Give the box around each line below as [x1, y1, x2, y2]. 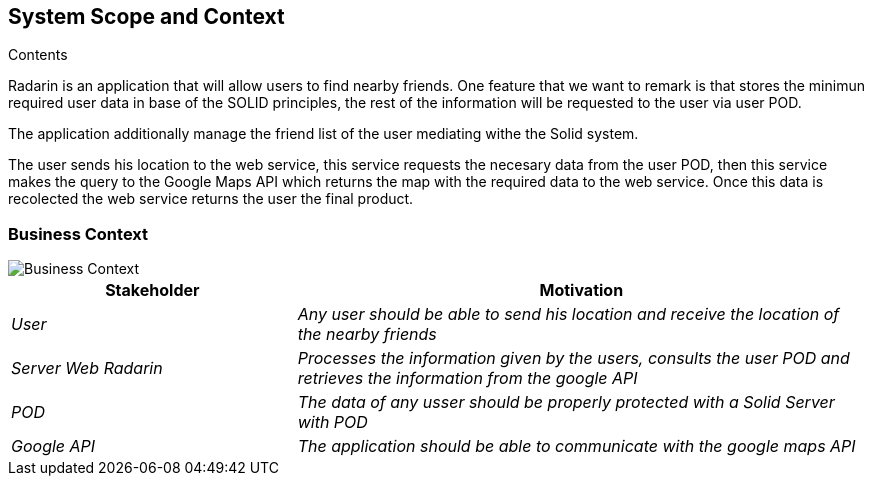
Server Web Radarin [11, 358, 163, 379]
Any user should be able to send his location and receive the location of [297, 304, 840, 325]
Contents [8, 46, 68, 64]
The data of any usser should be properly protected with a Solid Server [297, 392, 835, 413]
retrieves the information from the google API [297, 368, 638, 389]
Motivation [539, 280, 624, 301]
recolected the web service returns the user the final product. [8, 190, 414, 208]
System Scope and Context [8, 4, 285, 29]
